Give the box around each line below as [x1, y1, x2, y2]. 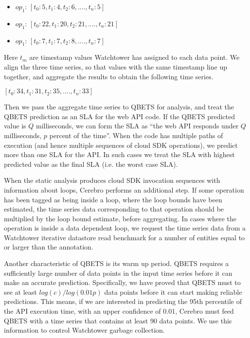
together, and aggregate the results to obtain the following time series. [4, 71, 214, 81]
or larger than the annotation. [4, 242, 93, 252]
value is [4, 121, 26, 131]
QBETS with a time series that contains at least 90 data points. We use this [4, 315, 232, 325]
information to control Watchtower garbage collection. [4, 325, 165, 335]
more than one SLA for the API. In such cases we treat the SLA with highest [4, 149, 235, 160]
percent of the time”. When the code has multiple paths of [49, 130, 223, 140]
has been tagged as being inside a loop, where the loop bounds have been [4, 194, 222, 204]
